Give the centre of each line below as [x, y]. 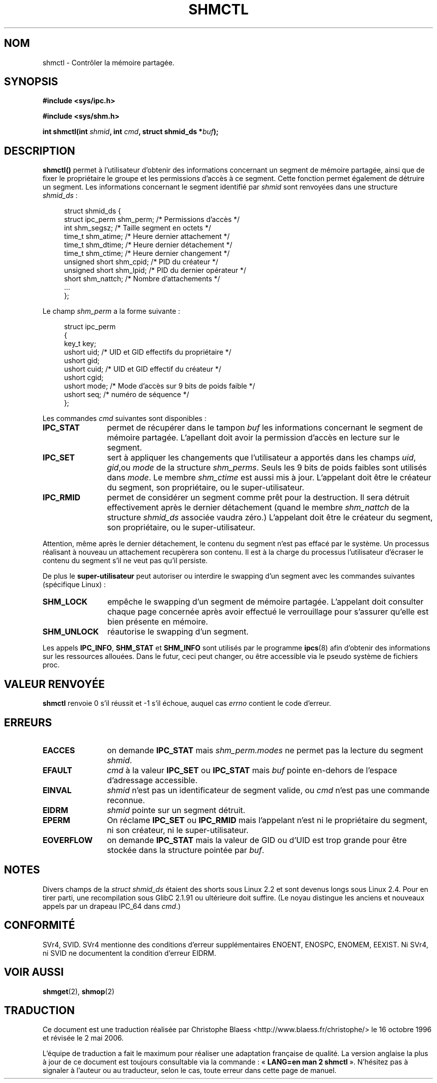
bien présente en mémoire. [158, 622]
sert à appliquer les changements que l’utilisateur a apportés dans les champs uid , [261, 458]
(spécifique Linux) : [74, 585]
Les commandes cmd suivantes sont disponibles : [124, 419]
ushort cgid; [84, 378]
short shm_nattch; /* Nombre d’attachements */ [142, 279]
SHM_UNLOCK [71, 632]
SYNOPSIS [31, 82]
